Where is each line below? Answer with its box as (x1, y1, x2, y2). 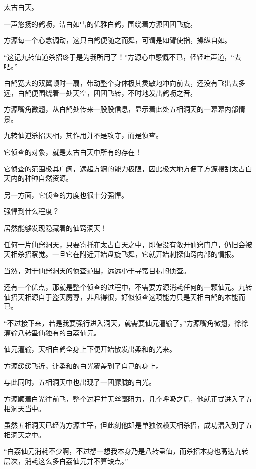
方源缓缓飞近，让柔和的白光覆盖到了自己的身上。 (4, 360, 162, 370)
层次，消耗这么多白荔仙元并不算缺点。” (4, 456, 128, 466)
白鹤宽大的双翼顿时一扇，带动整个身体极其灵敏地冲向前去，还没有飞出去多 (4, 77, 245, 88)
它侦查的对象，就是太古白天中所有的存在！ (4, 146, 142, 157)
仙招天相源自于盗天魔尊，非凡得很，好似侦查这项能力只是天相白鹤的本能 (4, 291, 238, 301)
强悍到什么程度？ (4, 206, 59, 216)
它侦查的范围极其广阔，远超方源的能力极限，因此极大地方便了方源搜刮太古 (4, 163, 245, 173)
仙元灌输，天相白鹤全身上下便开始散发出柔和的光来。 (4, 344, 176, 354)
